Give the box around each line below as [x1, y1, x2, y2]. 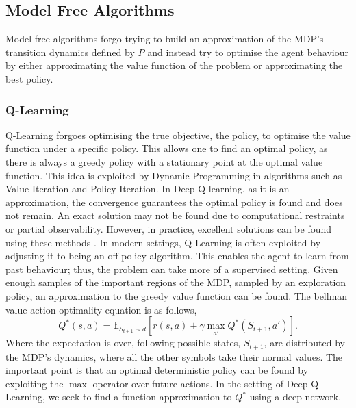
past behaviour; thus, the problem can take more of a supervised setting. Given [5, 262, 338, 276]
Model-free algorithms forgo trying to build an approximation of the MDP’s [5, 31, 324, 46]
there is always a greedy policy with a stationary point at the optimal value [5, 154, 323, 168]
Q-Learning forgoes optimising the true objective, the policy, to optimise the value [5, 127, 351, 142]
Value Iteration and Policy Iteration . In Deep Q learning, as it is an [5, 181, 290, 196]
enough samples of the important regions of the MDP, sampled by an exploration [5, 275, 346, 290]
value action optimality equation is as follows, [5, 302, 197, 316]
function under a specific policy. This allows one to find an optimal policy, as [5, 141, 328, 155]
